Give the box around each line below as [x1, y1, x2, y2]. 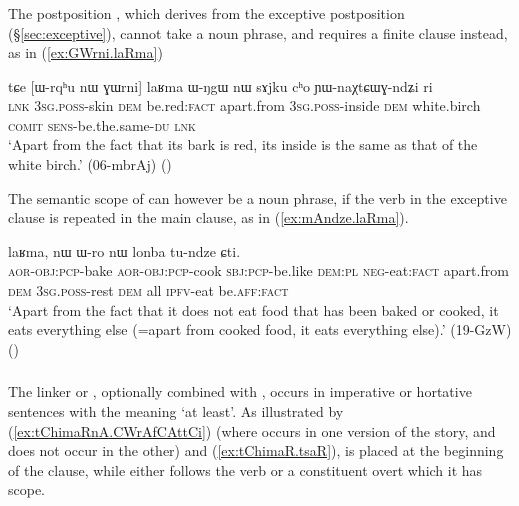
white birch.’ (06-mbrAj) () [8, 154, 172, 175]
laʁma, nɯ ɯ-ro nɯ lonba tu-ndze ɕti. [8, 240, 241, 261]
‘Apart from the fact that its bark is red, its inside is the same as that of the [8, 134, 478, 155]
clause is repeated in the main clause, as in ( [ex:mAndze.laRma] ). [8, 207, 409, 228]
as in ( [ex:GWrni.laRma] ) [8, 42, 163, 63]
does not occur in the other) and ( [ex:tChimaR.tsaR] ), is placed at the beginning [8, 440, 504, 461]
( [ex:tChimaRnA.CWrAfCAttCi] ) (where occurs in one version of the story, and [8, 420, 496, 441]
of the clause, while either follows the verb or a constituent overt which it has [8, 459, 483, 480]
